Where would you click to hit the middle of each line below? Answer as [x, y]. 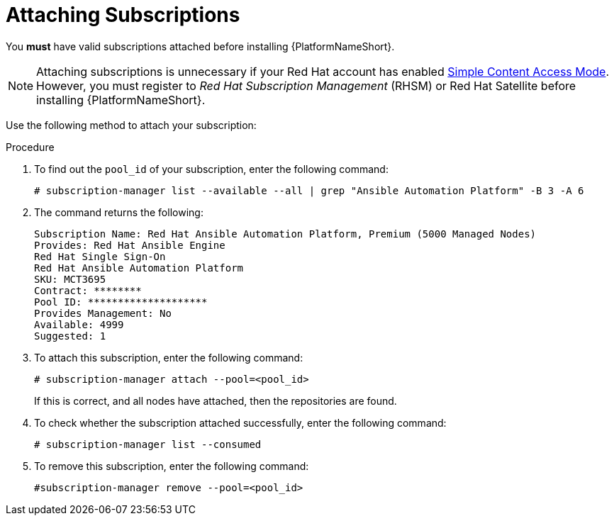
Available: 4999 [79, 324]
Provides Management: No [103, 313]
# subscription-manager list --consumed [148, 444]
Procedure [30, 147]
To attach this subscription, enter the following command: [169, 357]
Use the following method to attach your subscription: [131, 125]
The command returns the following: [119, 212]
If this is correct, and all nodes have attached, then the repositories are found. [216, 400]
